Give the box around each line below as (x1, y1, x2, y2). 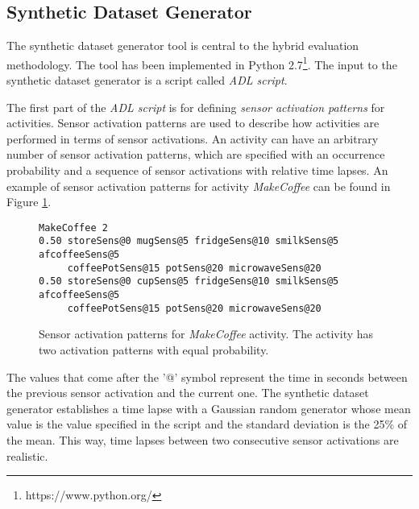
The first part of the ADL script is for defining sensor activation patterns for (6, 98, 385, 115)
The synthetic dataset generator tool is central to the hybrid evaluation (6, 37, 359, 54)
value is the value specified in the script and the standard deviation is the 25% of (6, 416, 408, 432)
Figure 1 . (6, 193, 52, 210)
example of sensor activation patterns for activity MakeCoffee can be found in (6, 177, 391, 194)
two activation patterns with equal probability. (39, 341, 269, 358)
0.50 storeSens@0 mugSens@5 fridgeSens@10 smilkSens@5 (39, 235, 339, 247)
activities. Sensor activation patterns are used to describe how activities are (6, 114, 380, 131)
